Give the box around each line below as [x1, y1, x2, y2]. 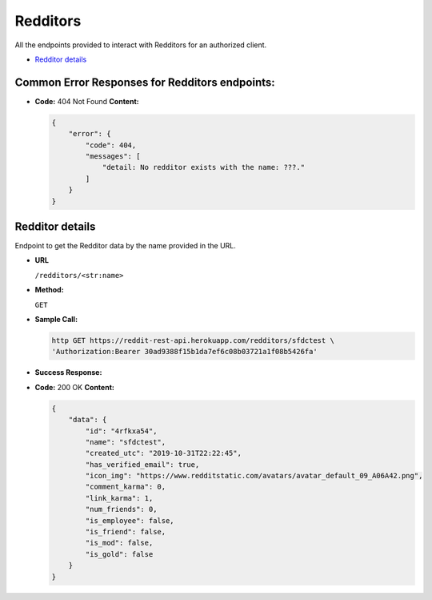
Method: [34, 285, 64, 295]
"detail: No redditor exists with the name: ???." [102, 163, 306, 172]
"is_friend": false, [85, 527, 166, 537]
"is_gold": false [85, 550, 154, 558]
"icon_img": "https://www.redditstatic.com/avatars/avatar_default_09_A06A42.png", [85, 471, 423, 481]
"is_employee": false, [85, 516, 175, 525]
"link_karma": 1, [85, 493, 154, 502]
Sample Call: [34, 315, 78, 324]
